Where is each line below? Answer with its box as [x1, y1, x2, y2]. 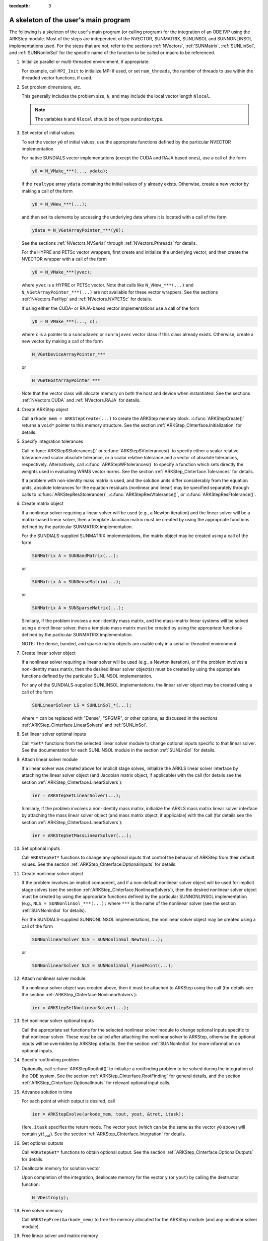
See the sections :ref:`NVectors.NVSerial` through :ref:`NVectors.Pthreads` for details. [21, 240, 197, 246]
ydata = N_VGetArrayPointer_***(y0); [32, 227, 124, 233]
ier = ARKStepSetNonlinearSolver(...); [32, 1005, 129, 1011]
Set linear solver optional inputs [21, 731, 86, 737]
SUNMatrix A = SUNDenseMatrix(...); [32, 579, 122, 585]
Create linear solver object [21, 650, 76, 656]
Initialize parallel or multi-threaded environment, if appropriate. [21, 59, 150, 65]
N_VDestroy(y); [32, 1194, 69, 1200]
